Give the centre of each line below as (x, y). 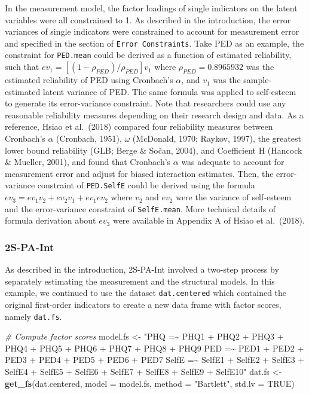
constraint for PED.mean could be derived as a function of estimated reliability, (148, 55)
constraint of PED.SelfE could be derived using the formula (146, 185)
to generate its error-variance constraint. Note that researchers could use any (146, 103)
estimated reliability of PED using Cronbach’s (89, 80)
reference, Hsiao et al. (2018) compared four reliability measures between (139, 126)
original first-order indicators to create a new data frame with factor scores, (143, 304)
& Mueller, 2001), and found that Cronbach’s (88, 162)
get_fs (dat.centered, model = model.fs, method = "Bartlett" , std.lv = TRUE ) (150, 383)
